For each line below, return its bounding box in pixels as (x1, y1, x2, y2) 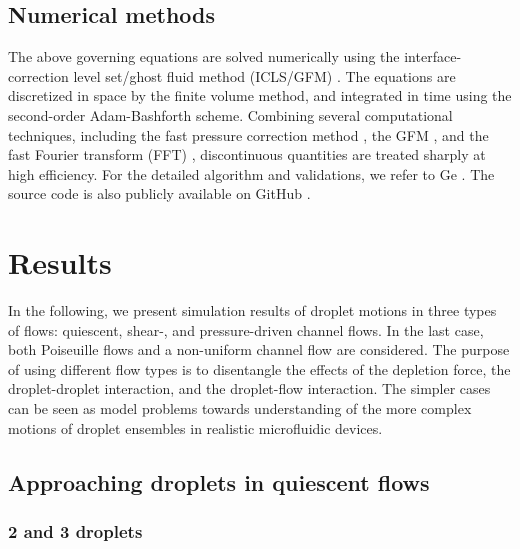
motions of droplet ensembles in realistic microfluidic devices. (8, 417, 383, 438)
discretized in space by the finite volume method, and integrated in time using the (8, 85, 512, 106)
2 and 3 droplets (8, 518, 143, 543)
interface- (404, 46, 462, 67)
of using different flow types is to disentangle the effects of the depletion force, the (8, 358, 511, 379)
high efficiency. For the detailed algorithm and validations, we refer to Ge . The (8, 163, 495, 184)
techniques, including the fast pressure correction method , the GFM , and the (8, 124, 489, 145)
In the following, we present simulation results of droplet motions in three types (8, 300, 497, 321)
